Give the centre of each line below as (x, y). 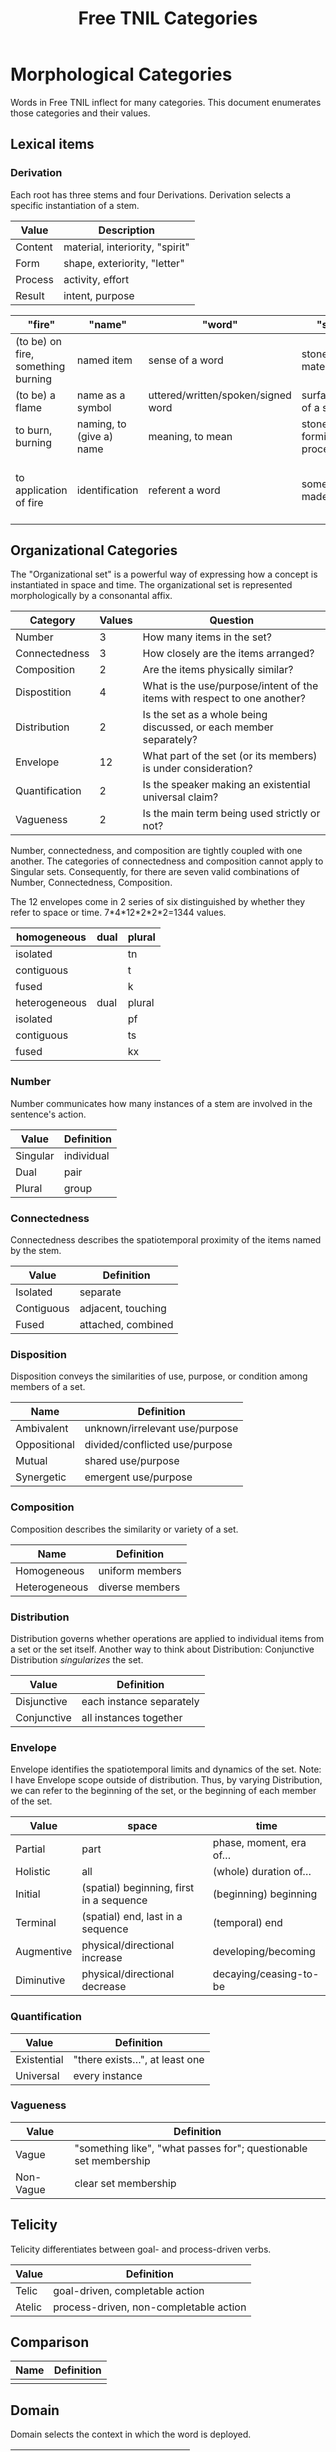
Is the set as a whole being (205, 715)
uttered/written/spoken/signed (220, 395)
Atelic (29, 2307)
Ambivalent (42, 1429)
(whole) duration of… (262, 1872)
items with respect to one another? (224, 699)
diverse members (139, 1587)
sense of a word (186, 360)
